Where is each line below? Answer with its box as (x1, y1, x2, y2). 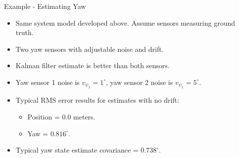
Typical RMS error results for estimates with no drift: (15, 95, 179, 105)
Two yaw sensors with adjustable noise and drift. (15, 43, 164, 54)
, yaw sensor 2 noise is (106, 77, 173, 87)
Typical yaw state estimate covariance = (15, 145, 139, 155)
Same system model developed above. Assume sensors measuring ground (15, 17, 236, 28)
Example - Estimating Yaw (4, 1, 86, 11)
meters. (73, 111, 96, 121)
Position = (27, 111, 60, 121)
